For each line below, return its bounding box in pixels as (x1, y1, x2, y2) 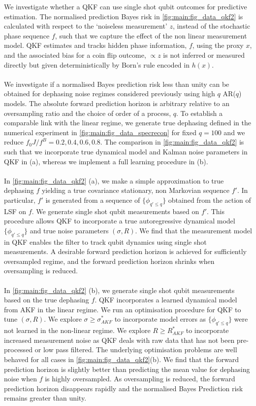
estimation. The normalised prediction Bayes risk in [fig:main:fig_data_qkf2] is (4, 11, 243, 21)
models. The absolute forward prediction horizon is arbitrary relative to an (4, 98, 229, 108)
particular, (4, 194, 35, 205)
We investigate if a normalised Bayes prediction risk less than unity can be (4, 78, 229, 89)
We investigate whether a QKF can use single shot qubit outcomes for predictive (4, 1, 247, 11)
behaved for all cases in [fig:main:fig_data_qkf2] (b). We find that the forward (4, 354, 239, 364)
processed (4, 344, 33, 355)
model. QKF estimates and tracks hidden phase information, (4, 40, 187, 50)
